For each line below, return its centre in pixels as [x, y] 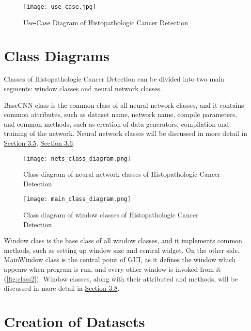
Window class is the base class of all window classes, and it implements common [123, 240]
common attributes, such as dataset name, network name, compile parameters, [121, 114]
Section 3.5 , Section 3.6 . [39, 142]
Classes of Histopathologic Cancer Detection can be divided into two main [114, 79]
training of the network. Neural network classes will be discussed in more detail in [125, 133]
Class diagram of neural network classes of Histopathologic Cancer [122, 174]
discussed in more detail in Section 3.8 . [62, 288]
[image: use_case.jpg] [60, 7]
